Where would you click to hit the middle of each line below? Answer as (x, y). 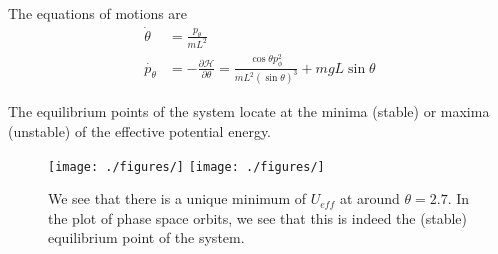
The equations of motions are (98, 13)
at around (369, 198)
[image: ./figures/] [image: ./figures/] (186, 166)
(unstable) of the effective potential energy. (140, 131)
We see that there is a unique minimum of (177, 198)
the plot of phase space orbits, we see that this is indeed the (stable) (257, 217)
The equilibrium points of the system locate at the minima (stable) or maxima (249, 111)
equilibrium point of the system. (146, 237)
